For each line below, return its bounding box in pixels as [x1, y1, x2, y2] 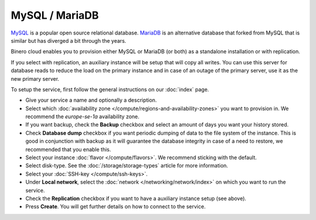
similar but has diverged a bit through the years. [11, 37, 126, 44]
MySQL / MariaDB [11, 9, 99, 22]
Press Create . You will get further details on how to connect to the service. [25, 203, 206, 210]
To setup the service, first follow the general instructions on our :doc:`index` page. [11, 85, 209, 93]
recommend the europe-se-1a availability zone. [25, 113, 140, 120]
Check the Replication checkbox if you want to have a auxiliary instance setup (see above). [25, 195, 247, 202]
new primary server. [11, 75, 60, 82]
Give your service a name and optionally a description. [25, 97, 157, 104]
